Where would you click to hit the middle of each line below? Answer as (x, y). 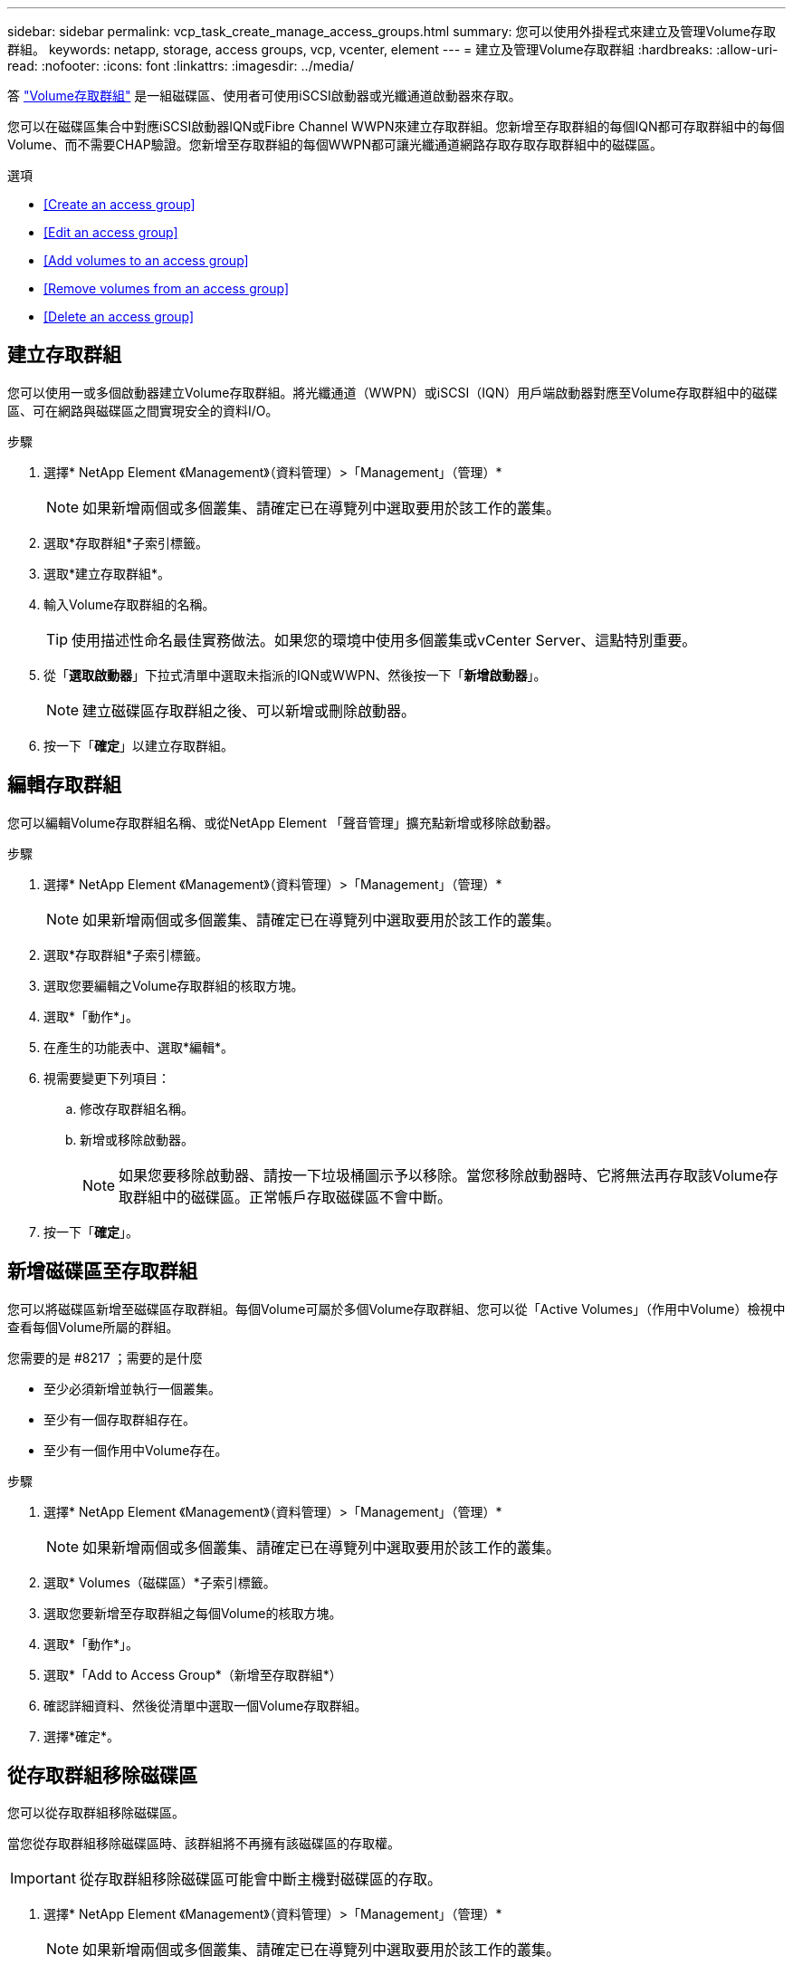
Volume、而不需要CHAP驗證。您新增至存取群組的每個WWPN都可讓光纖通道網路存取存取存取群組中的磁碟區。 (335, 144)
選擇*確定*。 (82, 1736)
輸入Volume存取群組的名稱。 (129, 604)
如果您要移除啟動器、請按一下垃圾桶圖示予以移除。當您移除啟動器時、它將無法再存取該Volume (441, 1175)
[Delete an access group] (119, 316)
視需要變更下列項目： (107, 1078)
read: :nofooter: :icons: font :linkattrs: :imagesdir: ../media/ (181, 66)
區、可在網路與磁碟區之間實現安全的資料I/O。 (143, 410)
